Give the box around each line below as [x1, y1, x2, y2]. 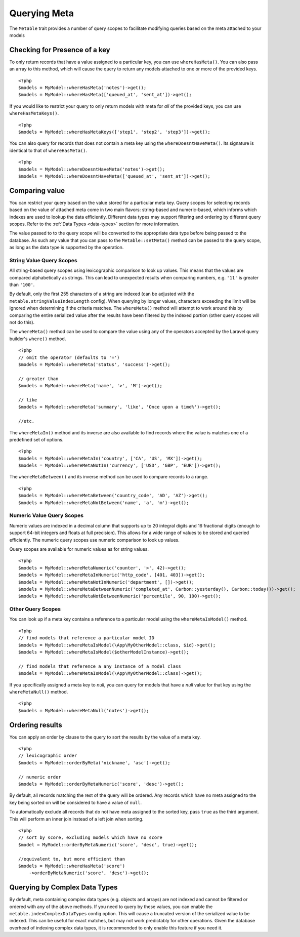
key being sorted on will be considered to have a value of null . [9, 799, 142, 805]
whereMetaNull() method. [9, 688, 68, 695]
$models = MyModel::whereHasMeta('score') [18, 863, 125, 869]
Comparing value [9, 186, 65, 195]
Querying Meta [9, 8, 74, 19]
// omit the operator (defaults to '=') [18, 354, 120, 360]
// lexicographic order [18, 753, 77, 759]
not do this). [9, 319, 35, 325]
